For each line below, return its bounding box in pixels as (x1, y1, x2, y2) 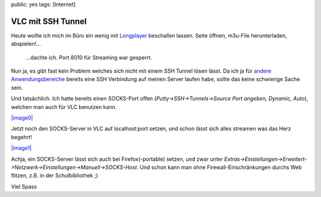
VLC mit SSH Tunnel (11, 16, 87, 26)
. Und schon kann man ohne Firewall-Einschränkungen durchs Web (137, 164, 303, 171)
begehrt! (11, 133, 32, 140)
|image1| (11, 145, 32, 152)
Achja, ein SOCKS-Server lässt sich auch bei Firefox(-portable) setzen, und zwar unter (11, 155, 223, 162)
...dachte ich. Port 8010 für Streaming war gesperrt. (26, 54, 153, 61)
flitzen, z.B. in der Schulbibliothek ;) (11, 172, 98, 179)
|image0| (11, 114, 33, 121)
